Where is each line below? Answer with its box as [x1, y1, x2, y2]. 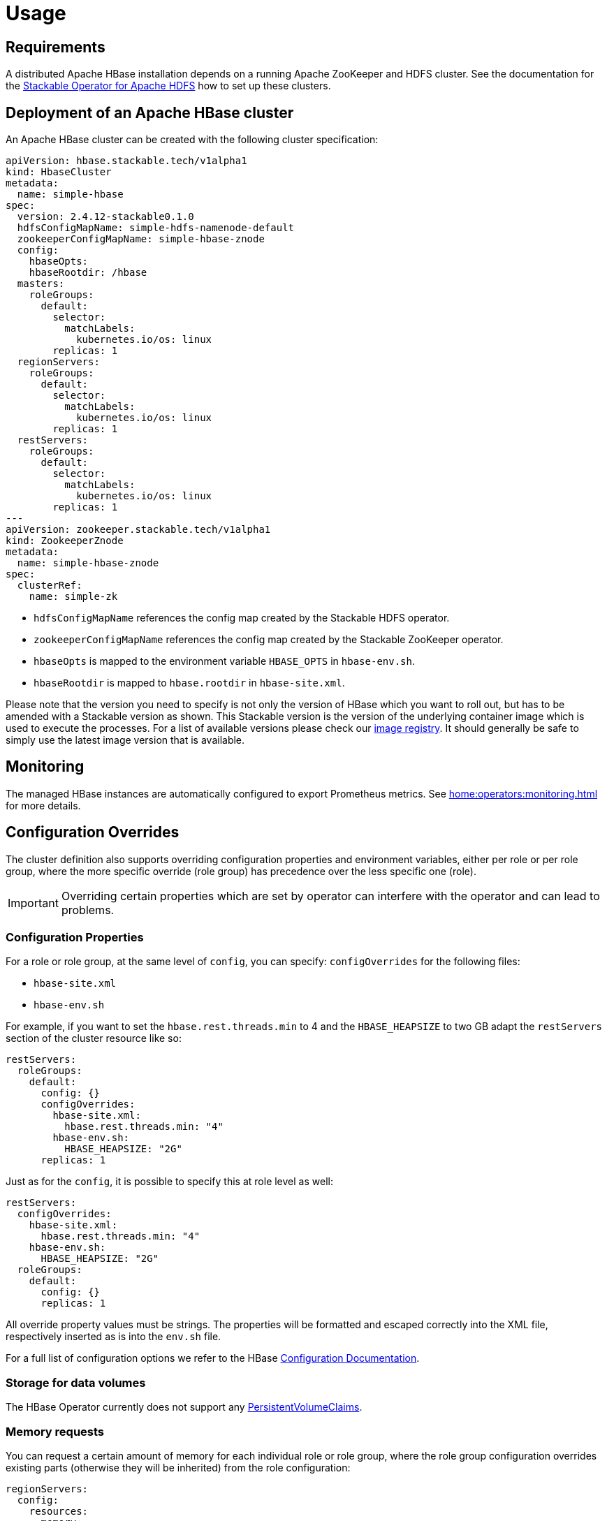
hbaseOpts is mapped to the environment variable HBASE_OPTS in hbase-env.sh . [34, 655, 416, 668]
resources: [29, 1505, 89, 1517]
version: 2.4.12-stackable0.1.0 [17, 211, 194, 223]
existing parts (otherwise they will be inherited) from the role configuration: [6, 1461, 351, 1474]
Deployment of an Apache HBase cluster [6, 103, 294, 122]
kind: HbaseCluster [6, 166, 112, 178]
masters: [17, 278, 65, 290]
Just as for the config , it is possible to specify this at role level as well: [6, 1175, 333, 1188]
